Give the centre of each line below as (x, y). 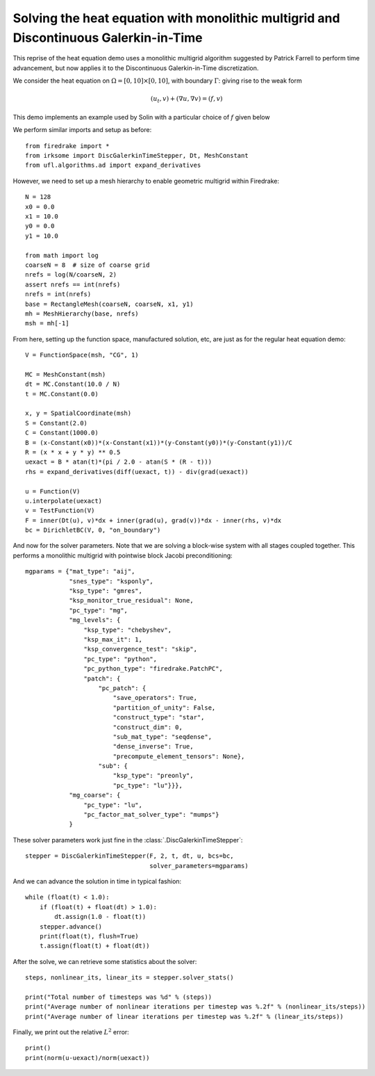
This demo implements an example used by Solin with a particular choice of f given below (141, 117)
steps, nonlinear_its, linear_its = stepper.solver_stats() (130, 978)
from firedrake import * (67, 146)
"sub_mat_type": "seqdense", (162, 736)
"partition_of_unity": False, (164, 708)
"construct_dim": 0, (148, 727)
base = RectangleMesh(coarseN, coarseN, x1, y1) (109, 304)
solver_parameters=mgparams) (199, 866)
